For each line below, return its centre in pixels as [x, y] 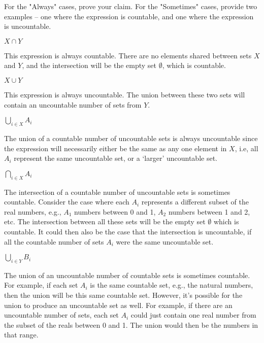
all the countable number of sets [54, 241]
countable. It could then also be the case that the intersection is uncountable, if [128, 231]
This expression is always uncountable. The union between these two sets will [125, 94]
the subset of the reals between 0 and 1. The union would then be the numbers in [131, 324]
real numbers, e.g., [33, 211]
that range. [21, 335]
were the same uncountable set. [165, 241]
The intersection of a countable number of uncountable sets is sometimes [117, 192]
